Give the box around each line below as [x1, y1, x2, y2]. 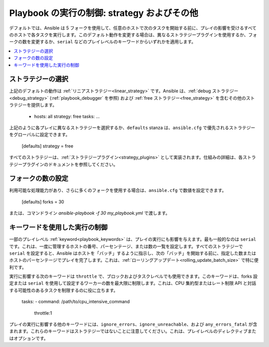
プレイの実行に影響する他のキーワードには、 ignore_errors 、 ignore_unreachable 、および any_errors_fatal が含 [9, 322, 258, 328]
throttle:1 [34, 310, 52, 316]
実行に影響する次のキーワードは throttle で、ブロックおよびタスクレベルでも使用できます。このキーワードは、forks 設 [9, 273, 258, 279]
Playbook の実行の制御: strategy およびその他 [9, 7, 199, 18]
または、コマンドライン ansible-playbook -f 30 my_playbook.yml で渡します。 [9, 210, 170, 216]
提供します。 [30, 102, 57, 108]
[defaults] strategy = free [21, 143, 74, 149]
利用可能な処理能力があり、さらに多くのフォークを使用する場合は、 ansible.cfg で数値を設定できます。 [9, 187, 227, 193]
